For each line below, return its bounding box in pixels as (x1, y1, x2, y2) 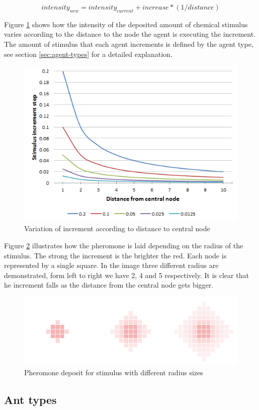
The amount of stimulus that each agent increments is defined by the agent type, (4, 38, 253, 49)
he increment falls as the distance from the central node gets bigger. (4, 280, 214, 290)
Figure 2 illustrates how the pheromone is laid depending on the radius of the (4, 240, 243, 250)
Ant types (4, 392, 57, 407)
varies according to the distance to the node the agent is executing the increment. (4, 29, 256, 39)
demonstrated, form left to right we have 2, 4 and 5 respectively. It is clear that (4, 269, 249, 280)
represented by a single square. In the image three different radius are (4, 260, 219, 270)
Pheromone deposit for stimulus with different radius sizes (24, 367, 203, 378)
